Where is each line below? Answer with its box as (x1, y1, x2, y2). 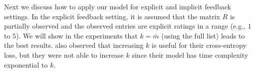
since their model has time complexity (132, 49, 249, 60)
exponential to (4, 59, 48, 70)
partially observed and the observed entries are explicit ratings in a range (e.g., (4, 21, 246, 31)
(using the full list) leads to (161, 30, 245, 40)
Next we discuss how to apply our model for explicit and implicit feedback (4, 1, 231, 11)
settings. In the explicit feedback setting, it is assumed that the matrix (4, 11, 220, 21)
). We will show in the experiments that (16, 30, 138, 40)
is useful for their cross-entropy (152, 40, 247, 50)
